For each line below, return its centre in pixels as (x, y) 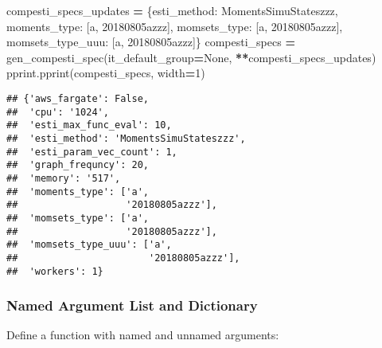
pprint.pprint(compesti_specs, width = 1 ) (106, 73)
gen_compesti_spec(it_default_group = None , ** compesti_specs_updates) (191, 57)
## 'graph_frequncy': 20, (78, 165)
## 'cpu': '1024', (58, 112)
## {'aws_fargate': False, (78, 98)
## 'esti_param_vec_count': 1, (92, 152)
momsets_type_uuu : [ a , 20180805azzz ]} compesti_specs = (151, 42)
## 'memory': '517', (64, 178)
